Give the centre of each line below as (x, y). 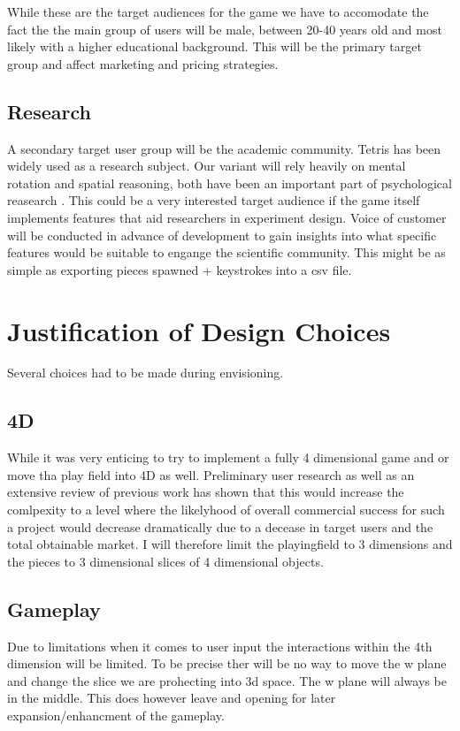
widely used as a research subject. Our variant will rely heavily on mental (207, 166)
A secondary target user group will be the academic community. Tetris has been (224, 148)
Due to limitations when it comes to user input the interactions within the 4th (220, 646)
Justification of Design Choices (199, 330)
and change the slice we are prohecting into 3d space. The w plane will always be (227, 680)
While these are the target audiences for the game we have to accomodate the (218, 11)
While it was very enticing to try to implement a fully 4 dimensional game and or (228, 457)
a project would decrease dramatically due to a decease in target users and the (220, 526)
